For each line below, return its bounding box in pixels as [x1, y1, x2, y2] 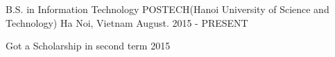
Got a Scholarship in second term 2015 [6, 38, 171, 53]
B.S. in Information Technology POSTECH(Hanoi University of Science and [6, 2, 329, 16]
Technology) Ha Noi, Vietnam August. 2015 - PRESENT [6, 15, 248, 30]
